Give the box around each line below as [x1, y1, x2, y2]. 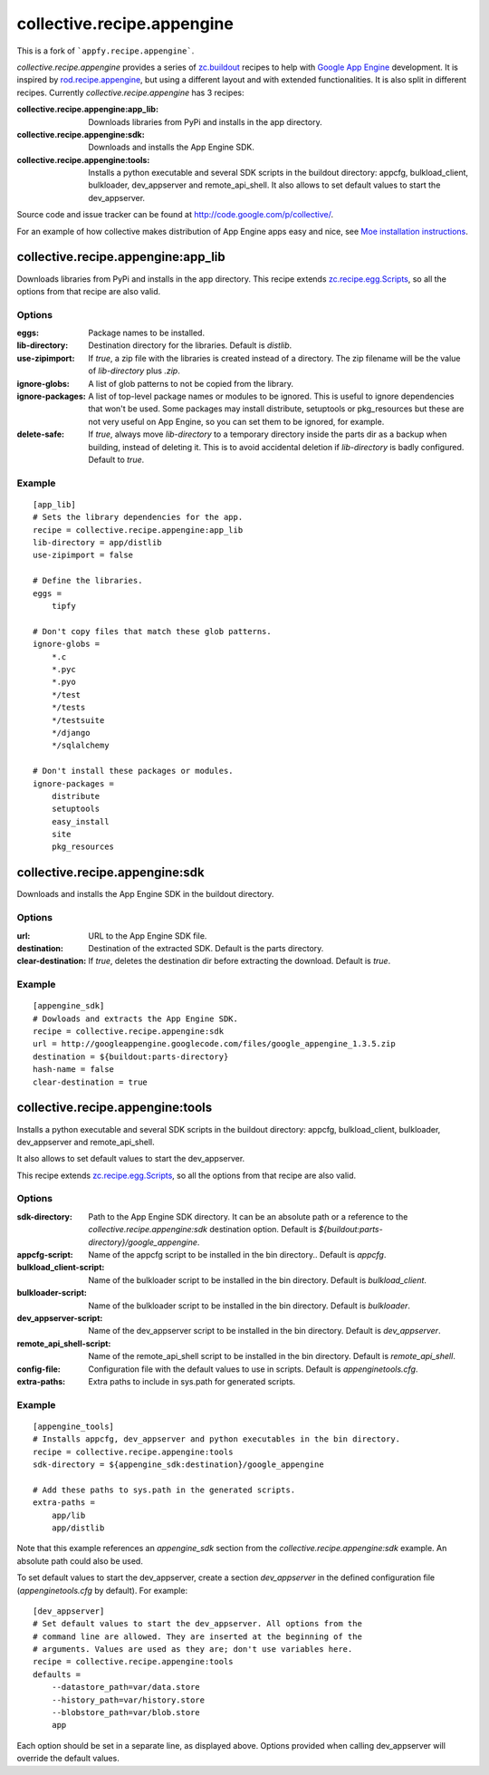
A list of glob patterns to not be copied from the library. [88, 378, 294, 389]
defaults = [33, 1669, 81, 1680]
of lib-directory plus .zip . [88, 365, 180, 376]
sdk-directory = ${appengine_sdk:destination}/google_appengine [33, 1460, 325, 1470]
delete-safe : [16, 429, 65, 439]
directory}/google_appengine [88, 1237, 198, 1248]
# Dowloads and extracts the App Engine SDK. [33, 1013, 239, 1024]
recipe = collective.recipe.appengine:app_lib [33, 525, 244, 535]
